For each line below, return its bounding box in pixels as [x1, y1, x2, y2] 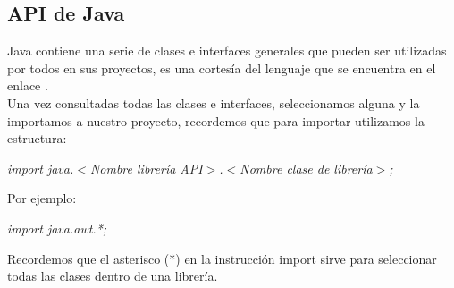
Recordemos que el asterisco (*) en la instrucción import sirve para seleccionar [7, 249, 437, 267]
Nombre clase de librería [240, 158, 373, 177]
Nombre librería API [89, 158, 203, 177]
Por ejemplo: [7, 189, 77, 208]
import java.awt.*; [7, 218, 107, 237]
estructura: [7, 129, 67, 148]
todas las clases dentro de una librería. [7, 267, 218, 285]
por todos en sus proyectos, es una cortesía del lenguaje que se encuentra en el [7, 58, 436, 77]
